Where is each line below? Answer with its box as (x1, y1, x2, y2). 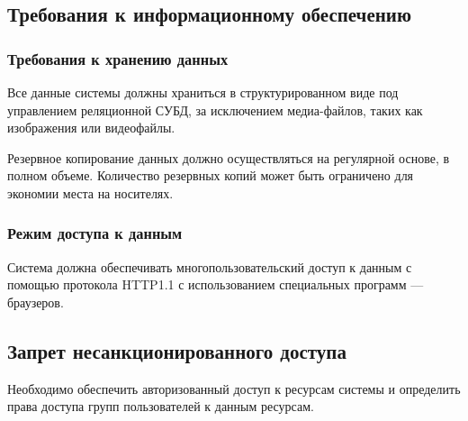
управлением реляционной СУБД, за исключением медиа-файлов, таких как (7, 100, 423, 119)
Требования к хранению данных (7, 47, 229, 69)
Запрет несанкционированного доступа (7, 336, 346, 364)
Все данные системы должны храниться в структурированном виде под (7, 83, 399, 101)
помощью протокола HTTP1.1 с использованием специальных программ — (7, 275, 424, 294)
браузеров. (7, 292, 64, 311)
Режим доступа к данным (7, 222, 183, 244)
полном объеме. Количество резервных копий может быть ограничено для (7, 166, 414, 185)
